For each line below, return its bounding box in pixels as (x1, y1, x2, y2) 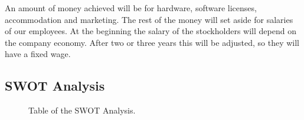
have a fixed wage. (5, 48, 71, 60)
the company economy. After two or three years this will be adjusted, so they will (5, 36, 299, 48)
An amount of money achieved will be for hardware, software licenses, (5, 2, 257, 14)
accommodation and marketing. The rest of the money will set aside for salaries (5, 13, 293, 25)
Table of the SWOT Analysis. (28, 104, 136, 116)
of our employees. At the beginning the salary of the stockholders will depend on (5, 25, 296, 37)
